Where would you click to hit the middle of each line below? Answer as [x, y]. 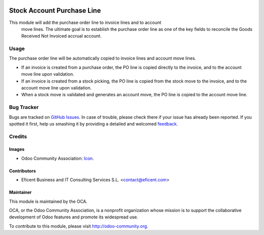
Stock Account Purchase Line [55, 11]
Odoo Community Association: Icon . [57, 158]
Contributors [22, 171]
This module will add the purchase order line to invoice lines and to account [85, 22]
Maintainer [20, 192]
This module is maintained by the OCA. [48, 201]
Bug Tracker [24, 107]
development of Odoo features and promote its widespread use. [74, 217]
